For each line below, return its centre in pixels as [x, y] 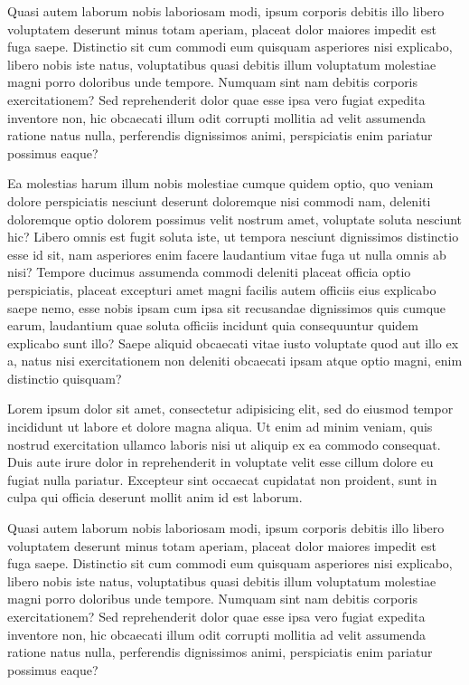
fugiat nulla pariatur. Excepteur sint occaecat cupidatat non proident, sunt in [222, 479]
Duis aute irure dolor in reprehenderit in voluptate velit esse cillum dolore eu [220, 462]
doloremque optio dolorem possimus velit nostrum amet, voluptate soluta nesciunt [235, 219]
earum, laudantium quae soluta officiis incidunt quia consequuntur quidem [213, 325]
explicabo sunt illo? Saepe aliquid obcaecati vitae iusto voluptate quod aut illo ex [233, 342]
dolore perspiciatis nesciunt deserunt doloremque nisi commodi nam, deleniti [219, 200]
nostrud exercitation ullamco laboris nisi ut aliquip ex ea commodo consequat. [224, 444]
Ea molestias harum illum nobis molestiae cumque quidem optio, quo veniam [220, 183]
